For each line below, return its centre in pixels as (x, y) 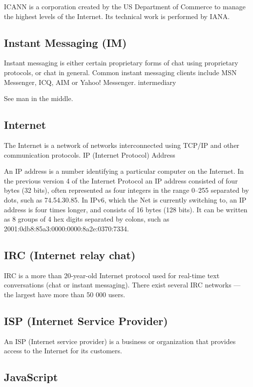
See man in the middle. (39, 98)
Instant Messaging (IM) (65, 42)
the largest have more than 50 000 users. (65, 294)
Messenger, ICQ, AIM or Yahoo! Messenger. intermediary (90, 82)
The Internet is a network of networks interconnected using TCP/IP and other (122, 145)
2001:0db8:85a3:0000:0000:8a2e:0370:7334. (66, 228)
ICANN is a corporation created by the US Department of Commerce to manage (125, 6)
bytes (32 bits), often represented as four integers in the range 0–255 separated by (126, 190)
